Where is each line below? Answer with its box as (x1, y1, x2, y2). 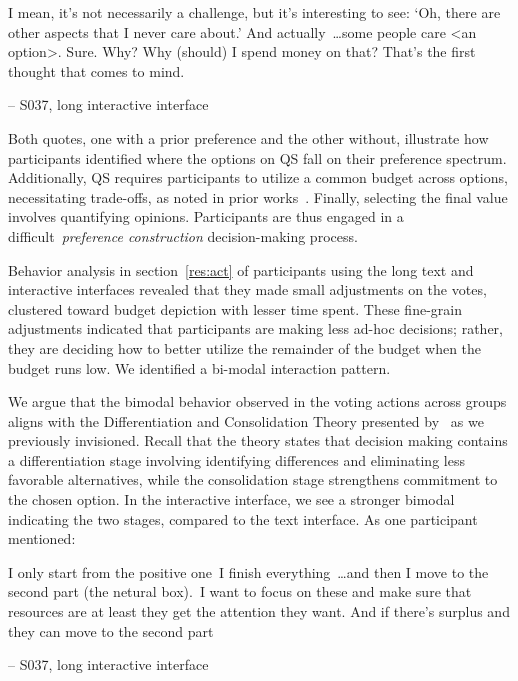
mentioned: (8, 528, 76, 549)
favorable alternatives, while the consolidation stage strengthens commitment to (8, 469, 498, 490)
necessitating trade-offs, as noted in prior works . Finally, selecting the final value (8, 186, 508, 207)
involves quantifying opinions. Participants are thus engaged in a (8, 206, 404, 227)
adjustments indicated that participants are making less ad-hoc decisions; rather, (8, 318, 503, 339)
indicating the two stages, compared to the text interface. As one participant (8, 508, 478, 529)
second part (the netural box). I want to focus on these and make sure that (8, 581, 472, 602)
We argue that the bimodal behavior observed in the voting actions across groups (8, 391, 507, 412)
